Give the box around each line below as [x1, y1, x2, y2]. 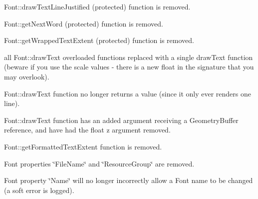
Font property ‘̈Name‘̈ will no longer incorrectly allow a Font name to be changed [4, 175, 253, 185]
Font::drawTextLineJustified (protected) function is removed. [4, 1, 191, 11]
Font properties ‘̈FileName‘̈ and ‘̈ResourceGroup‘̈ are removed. [4, 158, 195, 168]
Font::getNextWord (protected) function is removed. [4, 18, 163, 28]
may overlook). [4, 71, 49, 81]
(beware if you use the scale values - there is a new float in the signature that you [4, 61, 254, 72]
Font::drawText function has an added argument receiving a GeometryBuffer [4, 114, 239, 125]
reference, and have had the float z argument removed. [4, 124, 171, 135]
